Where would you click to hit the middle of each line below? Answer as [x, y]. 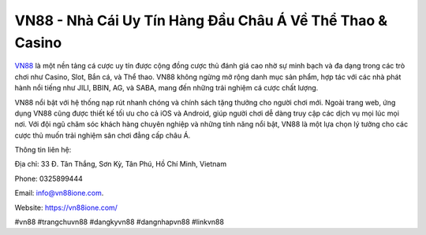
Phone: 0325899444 [49, 178]
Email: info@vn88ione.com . [59, 193]
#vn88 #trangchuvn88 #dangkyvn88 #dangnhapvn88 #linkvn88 [120, 222]
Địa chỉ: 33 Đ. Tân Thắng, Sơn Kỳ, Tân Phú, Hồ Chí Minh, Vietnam [121, 164]
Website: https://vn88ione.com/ [66, 207]
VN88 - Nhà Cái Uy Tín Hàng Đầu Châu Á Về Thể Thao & [201, 20]
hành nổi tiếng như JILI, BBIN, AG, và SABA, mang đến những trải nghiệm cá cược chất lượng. [166, 88]
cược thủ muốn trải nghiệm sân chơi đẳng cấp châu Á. [103, 135]
